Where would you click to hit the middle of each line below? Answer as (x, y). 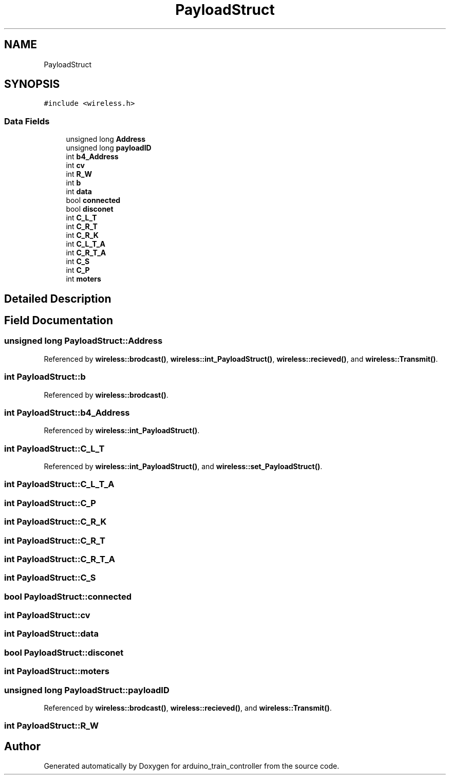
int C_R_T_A (86, 253)
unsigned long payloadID (109, 148)
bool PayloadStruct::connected (68, 596)
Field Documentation (59, 321)
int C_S (78, 262)
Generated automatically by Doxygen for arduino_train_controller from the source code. (192, 766)
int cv (75, 165)
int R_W (79, 174)
